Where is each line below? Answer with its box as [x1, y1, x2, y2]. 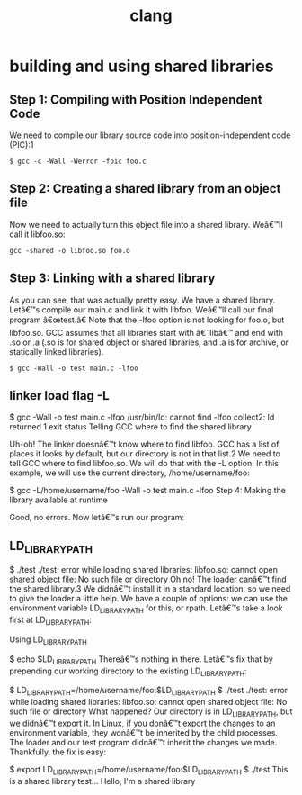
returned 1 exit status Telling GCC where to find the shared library [9, 421, 252, 432]
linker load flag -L [9, 388, 110, 403]
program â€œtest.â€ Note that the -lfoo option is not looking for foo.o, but [9, 314, 285, 325]
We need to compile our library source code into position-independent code [9, 130, 291, 140]
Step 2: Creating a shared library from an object [9, 181, 281, 196]
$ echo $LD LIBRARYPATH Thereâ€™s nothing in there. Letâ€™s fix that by [9, 654, 274, 666]
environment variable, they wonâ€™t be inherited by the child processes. [9, 727, 279, 738]
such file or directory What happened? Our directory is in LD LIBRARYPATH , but [9, 706, 293, 719]
